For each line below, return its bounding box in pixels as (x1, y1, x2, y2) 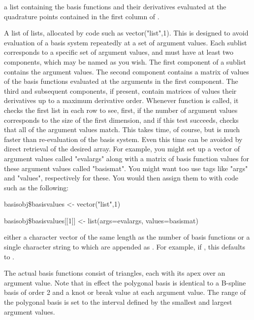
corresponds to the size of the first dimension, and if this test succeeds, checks (4, 114, 239, 125)
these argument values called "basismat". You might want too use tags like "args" (4, 163, 248, 173)
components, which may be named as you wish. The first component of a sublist (4, 56, 246, 67)
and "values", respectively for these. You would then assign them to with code (4, 173, 239, 183)
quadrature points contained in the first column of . (4, 11, 159, 21)
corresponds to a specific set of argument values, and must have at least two (4, 47, 234, 57)
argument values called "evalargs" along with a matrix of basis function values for (4, 153, 249, 163)
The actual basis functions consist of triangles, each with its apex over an (4, 268, 225, 278)
